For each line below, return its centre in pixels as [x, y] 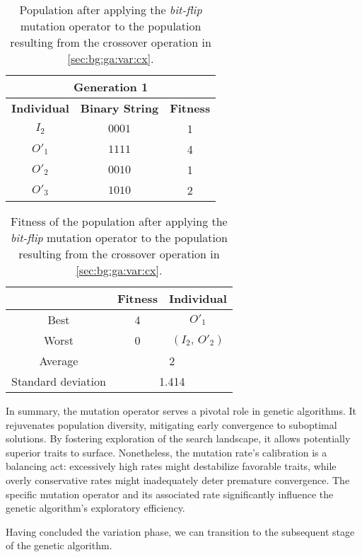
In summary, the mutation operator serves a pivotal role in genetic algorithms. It [181, 410]
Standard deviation [59, 381]
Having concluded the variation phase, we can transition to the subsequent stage [180, 531]
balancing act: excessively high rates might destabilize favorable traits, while [171, 466]
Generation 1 [111, 87]
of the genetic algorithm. [59, 545]
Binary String [119, 108]
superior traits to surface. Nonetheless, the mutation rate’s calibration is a [167, 452]
